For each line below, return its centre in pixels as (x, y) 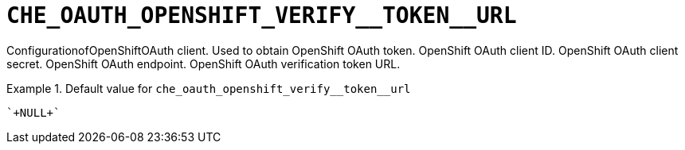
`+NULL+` (33, 112)
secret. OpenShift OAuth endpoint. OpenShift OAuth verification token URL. (204, 63)
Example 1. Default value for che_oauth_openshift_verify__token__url (209, 88)
